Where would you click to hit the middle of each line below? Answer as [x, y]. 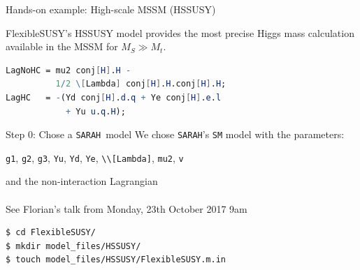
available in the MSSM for [62, 46]
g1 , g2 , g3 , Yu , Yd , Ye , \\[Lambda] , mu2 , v [95, 157]
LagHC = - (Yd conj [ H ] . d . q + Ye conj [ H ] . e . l [114, 97]
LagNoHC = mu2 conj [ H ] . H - [69, 70]
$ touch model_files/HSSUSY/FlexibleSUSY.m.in [116, 260]
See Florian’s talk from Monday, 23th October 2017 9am [127, 208]
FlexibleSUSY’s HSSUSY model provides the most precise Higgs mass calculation [180, 32]
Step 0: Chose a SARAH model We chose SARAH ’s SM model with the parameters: [175, 134]
